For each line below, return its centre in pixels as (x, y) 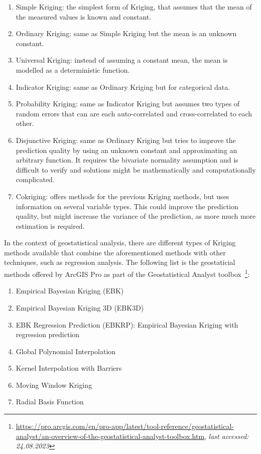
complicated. (35, 179)
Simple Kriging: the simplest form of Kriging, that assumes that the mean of (134, 7)
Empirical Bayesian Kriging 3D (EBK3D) (80, 307)
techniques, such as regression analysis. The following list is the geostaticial (120, 262)
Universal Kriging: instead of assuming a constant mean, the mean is (122, 60)
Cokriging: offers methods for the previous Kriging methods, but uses (122, 196)
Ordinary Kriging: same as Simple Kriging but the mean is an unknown (126, 33)
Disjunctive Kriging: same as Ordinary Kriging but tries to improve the (126, 140)
